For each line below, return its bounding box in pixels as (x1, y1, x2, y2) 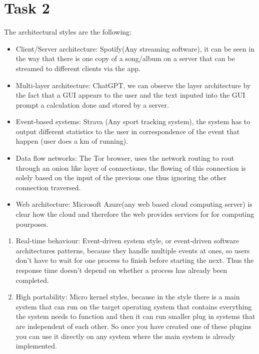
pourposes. (15, 218, 48, 229)
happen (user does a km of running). (15, 136, 128, 146)
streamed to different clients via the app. (15, 63, 140, 73)
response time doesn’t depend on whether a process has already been (15, 265, 227, 275)
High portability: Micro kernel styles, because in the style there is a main (15, 291, 240, 302)
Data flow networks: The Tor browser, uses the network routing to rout (15, 153, 234, 163)
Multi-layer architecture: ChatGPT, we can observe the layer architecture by (15, 80, 251, 90)
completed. (15, 274, 49, 285)
